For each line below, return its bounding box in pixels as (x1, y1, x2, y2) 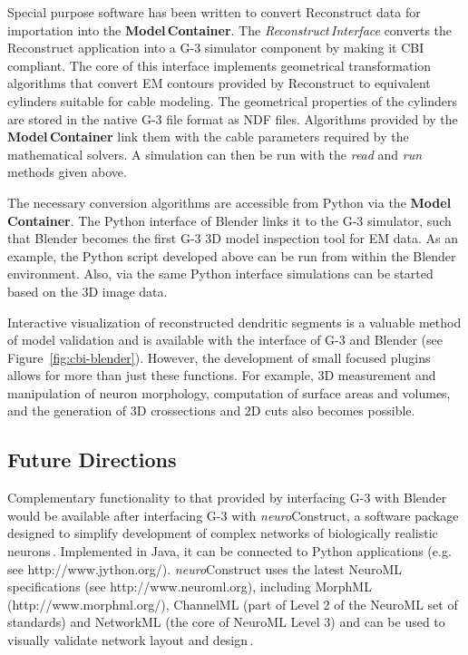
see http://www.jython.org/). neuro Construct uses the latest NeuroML (7, 559, 403, 578)
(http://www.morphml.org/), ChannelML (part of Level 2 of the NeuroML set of (7, 594, 458, 613)
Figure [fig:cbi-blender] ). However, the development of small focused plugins (7, 347, 431, 367)
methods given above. (7, 162, 127, 181)
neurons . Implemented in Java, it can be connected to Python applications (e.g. (7, 542, 452, 561)
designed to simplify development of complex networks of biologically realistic (7, 523, 438, 543)
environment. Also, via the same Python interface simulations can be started (7, 264, 434, 283)
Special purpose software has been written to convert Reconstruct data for (7, 3, 421, 21)
